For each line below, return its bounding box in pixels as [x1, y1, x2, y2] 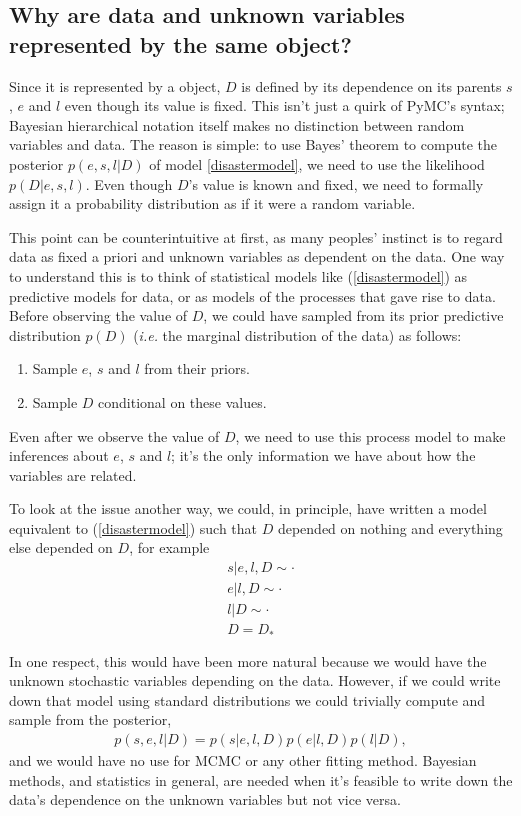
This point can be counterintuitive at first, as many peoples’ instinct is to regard [9, 226, 503, 247]
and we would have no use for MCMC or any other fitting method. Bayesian [9, 750, 477, 771]
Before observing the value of [9, 305, 188, 326]
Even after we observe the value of [9, 425, 220, 446]
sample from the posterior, [9, 709, 172, 730]
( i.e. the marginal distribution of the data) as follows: [133, 324, 462, 345]
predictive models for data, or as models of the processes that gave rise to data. [9, 285, 496, 306]
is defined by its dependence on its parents [241, 75, 502, 96]
